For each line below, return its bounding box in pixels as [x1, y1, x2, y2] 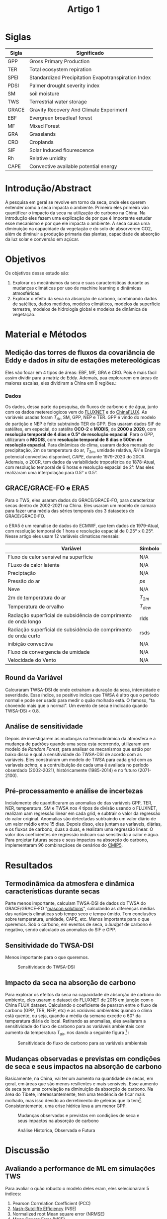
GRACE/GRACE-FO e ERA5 [5, 484, 89, 493]
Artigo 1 [67, 3, 100, 15]
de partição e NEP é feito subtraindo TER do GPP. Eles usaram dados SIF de [5, 421, 161, 427]
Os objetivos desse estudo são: [5, 270, 70, 276]
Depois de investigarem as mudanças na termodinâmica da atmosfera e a [5, 735, 156, 741]
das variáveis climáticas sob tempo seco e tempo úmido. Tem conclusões [5, 911, 157, 917]
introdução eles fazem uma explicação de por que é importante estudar [5, 215, 152, 221]
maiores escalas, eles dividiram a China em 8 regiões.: [5, 380, 117, 386]
